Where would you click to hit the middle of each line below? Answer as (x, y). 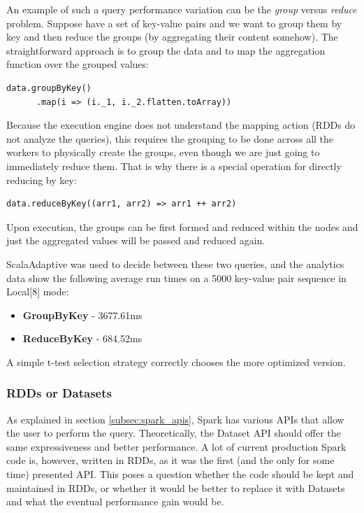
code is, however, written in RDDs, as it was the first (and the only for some (170, 460)
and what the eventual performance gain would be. (115, 501)
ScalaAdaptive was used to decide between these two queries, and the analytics (175, 263)
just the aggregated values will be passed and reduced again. (136, 240)
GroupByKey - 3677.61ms (82, 315)
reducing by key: (42, 180)
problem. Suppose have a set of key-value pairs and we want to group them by (174, 23)
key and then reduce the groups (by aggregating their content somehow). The (172, 37)
